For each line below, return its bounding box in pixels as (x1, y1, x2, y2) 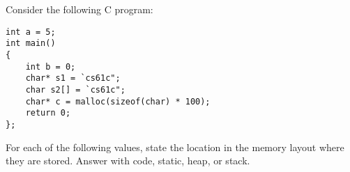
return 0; (25, 108, 71, 118)
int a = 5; (6, 26, 56, 37)
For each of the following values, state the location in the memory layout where (6, 139, 344, 154)
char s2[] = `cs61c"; (25, 84, 125, 95)
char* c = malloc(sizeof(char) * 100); (25, 96, 211, 107)
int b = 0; (25, 61, 76, 72)
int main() (6, 38, 56, 49)
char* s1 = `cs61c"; (25, 73, 121, 84)
